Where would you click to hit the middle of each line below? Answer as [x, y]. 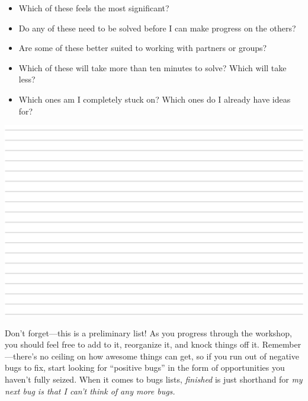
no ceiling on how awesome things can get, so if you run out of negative [169, 356]
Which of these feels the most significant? [94, 8]
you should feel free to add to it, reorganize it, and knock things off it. [132, 344]
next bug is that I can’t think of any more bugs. [90, 391]
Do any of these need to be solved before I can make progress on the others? [157, 28]
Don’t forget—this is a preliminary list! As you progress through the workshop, [148, 332]
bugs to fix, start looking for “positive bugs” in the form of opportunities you [145, 367]
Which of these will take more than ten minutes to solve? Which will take [153, 67]
